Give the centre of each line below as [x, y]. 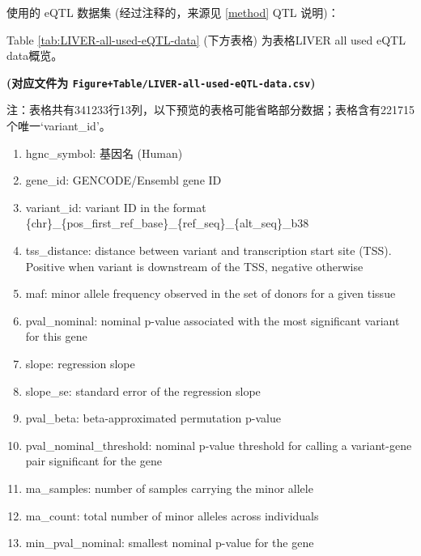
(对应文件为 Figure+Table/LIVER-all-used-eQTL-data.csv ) [161, 82]
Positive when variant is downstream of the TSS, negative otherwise [194, 266]
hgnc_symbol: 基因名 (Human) [104, 153]
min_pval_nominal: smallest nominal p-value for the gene [170, 543]
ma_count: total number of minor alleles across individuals [172, 515]
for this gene [56, 336]
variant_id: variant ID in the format [116, 207]
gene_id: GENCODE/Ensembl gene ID [123, 180]
